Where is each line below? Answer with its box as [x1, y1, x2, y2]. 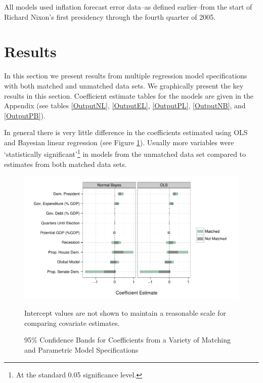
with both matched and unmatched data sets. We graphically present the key [4, 80, 244, 91]
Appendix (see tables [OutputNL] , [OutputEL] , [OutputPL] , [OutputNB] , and [4, 100, 246, 111]
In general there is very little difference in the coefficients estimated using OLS [4, 127, 248, 138]
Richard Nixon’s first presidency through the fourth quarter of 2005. [4, 11, 216, 22]
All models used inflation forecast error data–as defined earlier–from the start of [4, 2, 252, 12]
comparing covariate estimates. [24, 317, 120, 328]
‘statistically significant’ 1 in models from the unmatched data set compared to [4, 147, 246, 159]
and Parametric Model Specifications [24, 344, 139, 355]
